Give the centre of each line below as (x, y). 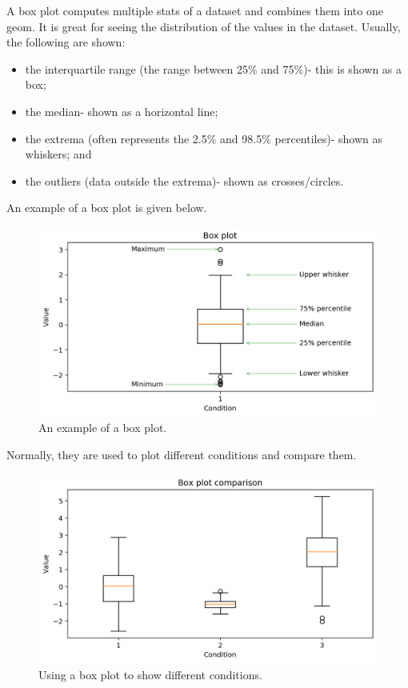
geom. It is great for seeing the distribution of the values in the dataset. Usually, (204, 26)
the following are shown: (66, 42)
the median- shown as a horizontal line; (122, 111)
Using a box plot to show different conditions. (150, 674)
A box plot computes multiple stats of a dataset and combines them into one (195, 10)
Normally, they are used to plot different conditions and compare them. (182, 454)
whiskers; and (58, 154)
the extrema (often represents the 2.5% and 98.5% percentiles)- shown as (204, 138)
